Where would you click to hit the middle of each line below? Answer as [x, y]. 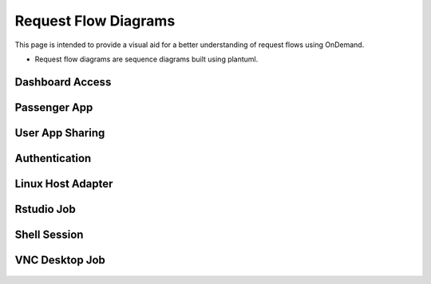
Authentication [53, 158]
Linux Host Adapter [64, 183]
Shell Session [49, 234]
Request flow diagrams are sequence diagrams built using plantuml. [146, 59]
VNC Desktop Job [60, 260]
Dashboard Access [63, 82]
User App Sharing [60, 133]
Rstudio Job [45, 209]
